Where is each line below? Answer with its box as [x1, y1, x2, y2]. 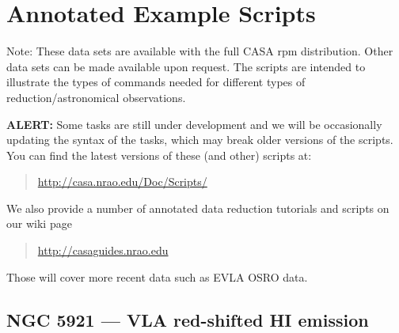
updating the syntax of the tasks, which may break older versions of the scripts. [6, 131, 393, 148]
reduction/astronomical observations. [6, 89, 186, 105]
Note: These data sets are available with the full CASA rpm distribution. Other [6, 43, 393, 59]
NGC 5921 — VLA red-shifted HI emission [6, 307, 369, 331]
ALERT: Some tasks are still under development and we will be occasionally [6, 115, 382, 132]
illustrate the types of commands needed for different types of [6, 74, 306, 90]
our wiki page [6, 215, 72, 232]
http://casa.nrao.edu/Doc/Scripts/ [37, 173, 207, 190]
